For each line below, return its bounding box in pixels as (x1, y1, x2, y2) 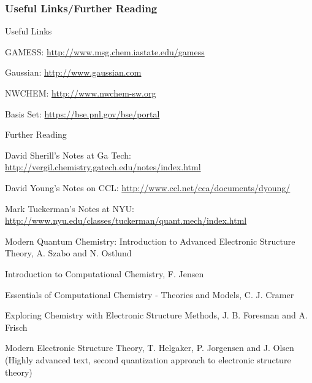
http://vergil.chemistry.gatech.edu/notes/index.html (5, 160, 201, 173)
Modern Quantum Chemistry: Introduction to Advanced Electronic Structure (5, 234, 295, 247)
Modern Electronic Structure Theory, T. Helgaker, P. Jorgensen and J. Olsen (5, 341, 294, 354)
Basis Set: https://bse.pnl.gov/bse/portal (5, 107, 160, 120)
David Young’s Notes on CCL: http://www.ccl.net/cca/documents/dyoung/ (5, 181, 291, 194)
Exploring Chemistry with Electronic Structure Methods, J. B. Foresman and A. (5, 309, 308, 322)
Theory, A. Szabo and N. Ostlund (5, 247, 132, 259)
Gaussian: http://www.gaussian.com (5, 66, 142, 79)
